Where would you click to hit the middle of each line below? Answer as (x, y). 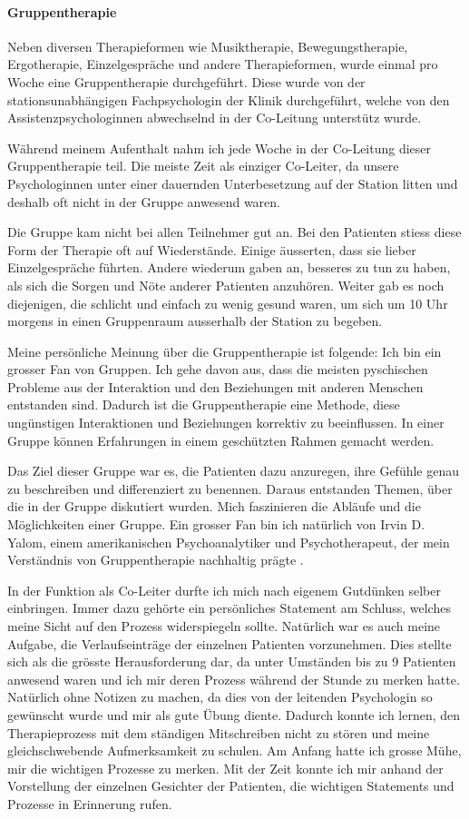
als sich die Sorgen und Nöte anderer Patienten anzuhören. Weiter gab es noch (226, 285)
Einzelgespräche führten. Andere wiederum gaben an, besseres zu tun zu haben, (229, 267)
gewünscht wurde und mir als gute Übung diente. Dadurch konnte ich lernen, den (234, 714)
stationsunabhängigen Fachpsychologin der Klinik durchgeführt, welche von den (229, 99)
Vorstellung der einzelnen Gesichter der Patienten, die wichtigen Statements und (231, 786)
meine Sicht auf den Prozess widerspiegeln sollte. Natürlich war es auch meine (224, 626)
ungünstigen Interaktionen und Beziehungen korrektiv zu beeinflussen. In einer (226, 423)
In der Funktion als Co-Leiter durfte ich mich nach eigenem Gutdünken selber (224, 590)
